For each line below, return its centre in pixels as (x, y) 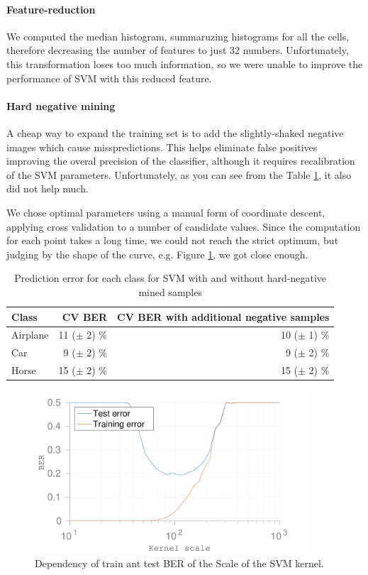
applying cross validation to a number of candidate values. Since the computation (184, 226)
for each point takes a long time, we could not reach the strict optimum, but (173, 240)
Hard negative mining (61, 105)
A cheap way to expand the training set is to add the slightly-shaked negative (175, 132)
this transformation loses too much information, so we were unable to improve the (185, 64)
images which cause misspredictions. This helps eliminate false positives (162, 147)
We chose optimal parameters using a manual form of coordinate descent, (166, 212)
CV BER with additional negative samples (223, 316)
